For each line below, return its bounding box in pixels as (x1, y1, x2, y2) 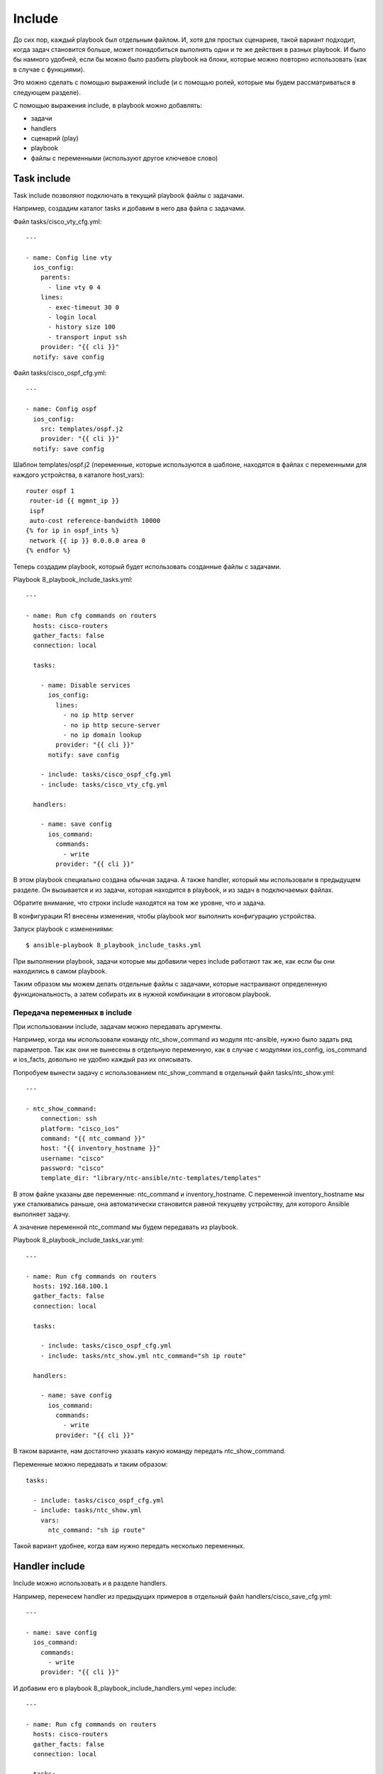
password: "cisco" (40, 1164, 105, 1172)
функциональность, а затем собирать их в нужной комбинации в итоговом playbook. (13, 990, 272, 998)
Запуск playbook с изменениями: (13, 925, 114, 933)
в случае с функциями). (13, 65, 85, 74)
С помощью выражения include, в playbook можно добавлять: (13, 101, 202, 109)
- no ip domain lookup (62, 731, 142, 739)
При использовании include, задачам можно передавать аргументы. (13, 1023, 223, 1031)
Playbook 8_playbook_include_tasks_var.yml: (13, 1235, 145, 1245)
